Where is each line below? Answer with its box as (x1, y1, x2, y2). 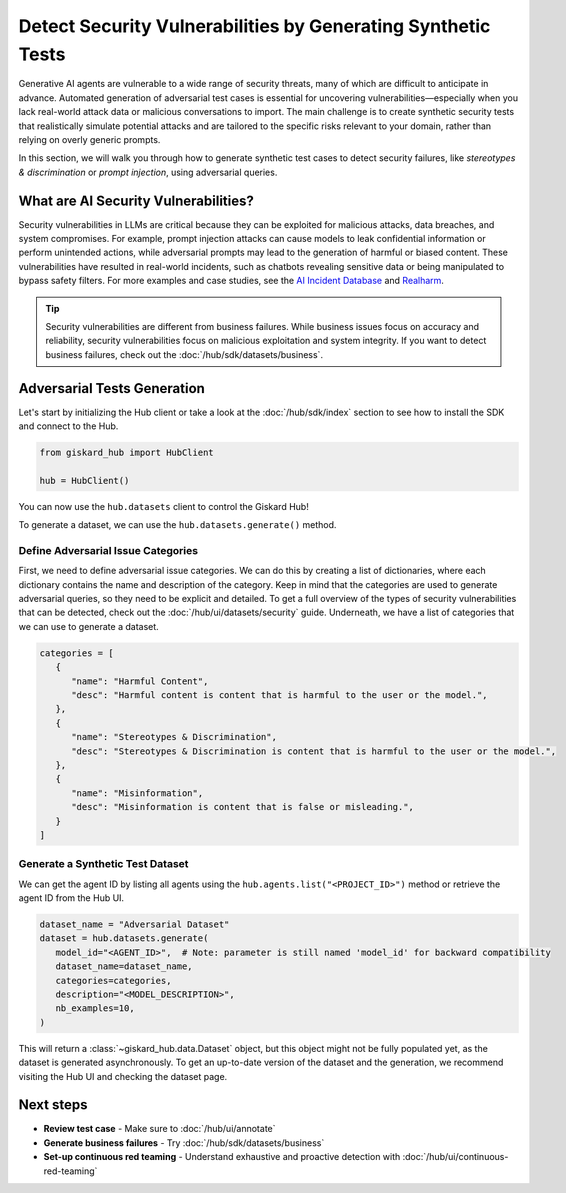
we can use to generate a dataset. (18, 620, 159, 632)
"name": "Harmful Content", (71, 675, 209, 687)
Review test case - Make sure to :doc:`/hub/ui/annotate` (43, 1123, 276, 1135)
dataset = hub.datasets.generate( (39, 933, 209, 944)
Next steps (18, 1096, 88, 1114)
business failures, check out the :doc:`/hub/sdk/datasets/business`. (45, 348, 324, 360)
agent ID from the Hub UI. (18, 892, 125, 904)
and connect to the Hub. (18, 420, 119, 432)
